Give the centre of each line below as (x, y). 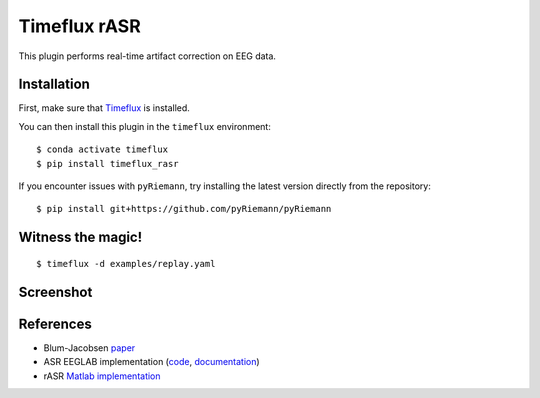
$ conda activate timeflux (102, 149)
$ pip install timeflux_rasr (107, 163)
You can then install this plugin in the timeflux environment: (145, 126)
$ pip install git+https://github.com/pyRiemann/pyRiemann (184, 209)
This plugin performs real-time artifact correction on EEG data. (147, 56)
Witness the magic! (80, 237)
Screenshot (55, 291)
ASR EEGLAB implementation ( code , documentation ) (151, 362)
